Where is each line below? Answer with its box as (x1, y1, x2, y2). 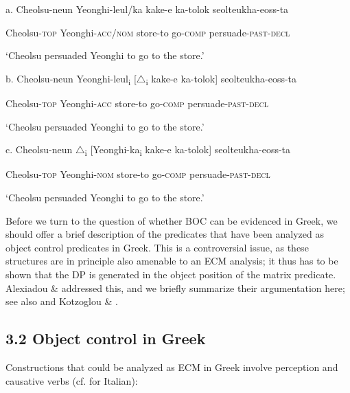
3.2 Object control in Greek (5, 328, 206, 349)
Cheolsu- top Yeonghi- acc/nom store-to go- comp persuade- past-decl (5, 25, 290, 39)
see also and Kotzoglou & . (5, 294, 118, 308)
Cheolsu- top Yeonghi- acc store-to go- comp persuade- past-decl (5, 96, 268, 111)
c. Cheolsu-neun (5, 142, 73, 157)
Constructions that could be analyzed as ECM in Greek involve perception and (5, 359, 338, 374)
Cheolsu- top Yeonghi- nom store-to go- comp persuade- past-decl (5, 167, 270, 181)
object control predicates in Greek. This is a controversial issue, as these (5, 240, 309, 254)
